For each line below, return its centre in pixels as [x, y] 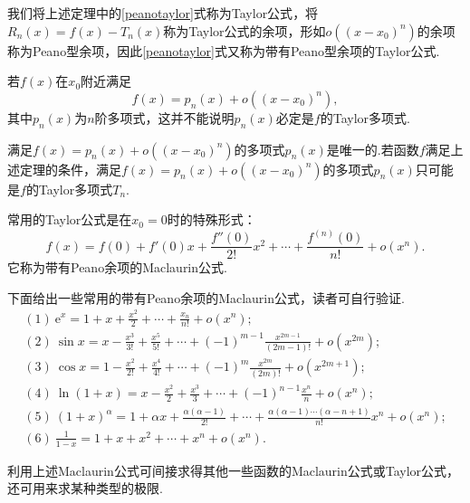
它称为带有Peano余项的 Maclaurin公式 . [117, 267]
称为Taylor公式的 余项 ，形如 [245, 30]
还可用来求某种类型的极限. [85, 488]
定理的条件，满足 [70, 169]
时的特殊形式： [211, 219]
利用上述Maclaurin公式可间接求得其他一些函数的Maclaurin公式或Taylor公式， [234, 470]
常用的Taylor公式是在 [70, 219]
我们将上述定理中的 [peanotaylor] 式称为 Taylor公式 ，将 [163, 13]
